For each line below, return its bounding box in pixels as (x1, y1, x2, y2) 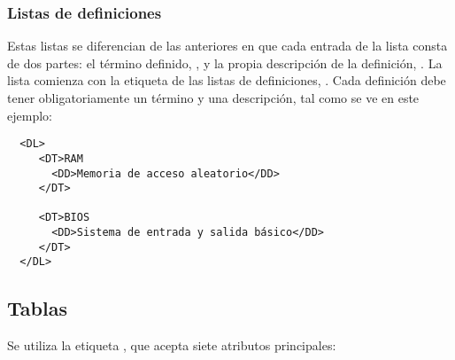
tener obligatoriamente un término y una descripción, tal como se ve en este (7, 89, 420, 106)
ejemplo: (7, 106, 52, 124)
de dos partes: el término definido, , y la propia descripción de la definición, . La (7, 53, 443, 72)
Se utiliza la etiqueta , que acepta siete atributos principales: (7, 336, 336, 355)
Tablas (7, 294, 67, 322)
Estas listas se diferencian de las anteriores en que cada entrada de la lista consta (7, 36, 448, 55)
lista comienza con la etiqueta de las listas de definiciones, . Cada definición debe (7, 71, 446, 90)
